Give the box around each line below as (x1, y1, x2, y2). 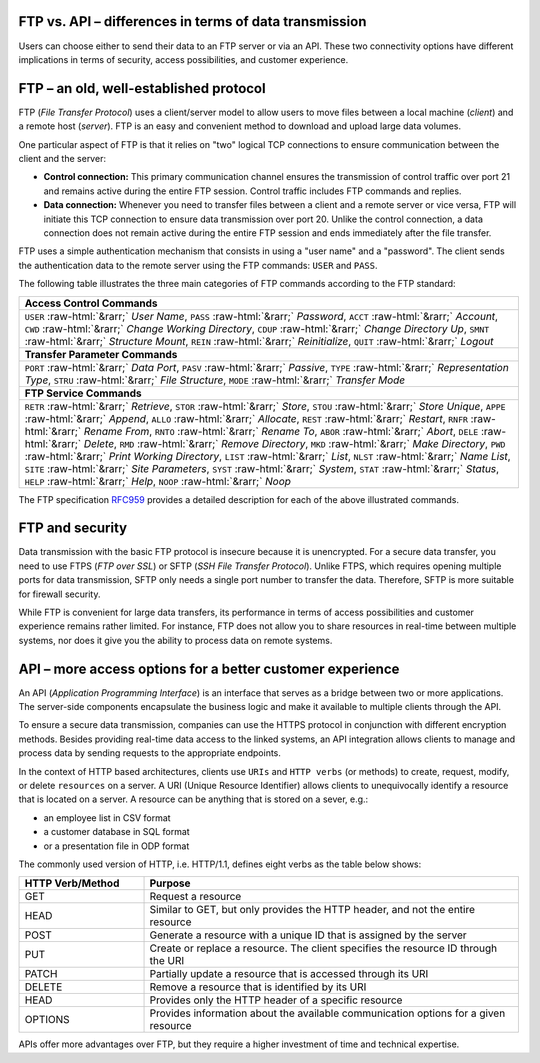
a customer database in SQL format (43, 826, 190, 838)
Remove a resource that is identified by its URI (149, 980, 367, 994)
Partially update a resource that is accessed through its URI (149, 967, 429, 981)
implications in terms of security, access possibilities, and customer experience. (18, 53, 349, 65)
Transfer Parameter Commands (24, 347, 178, 361)
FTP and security (18, 520, 128, 537)
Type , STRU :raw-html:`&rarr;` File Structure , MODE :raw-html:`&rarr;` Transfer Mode (24, 373, 405, 387)
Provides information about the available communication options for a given (149, 1006, 506, 1020)
